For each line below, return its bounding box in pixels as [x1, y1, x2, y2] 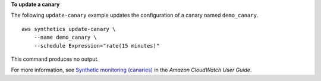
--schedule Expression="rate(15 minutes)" [33, 42, 160, 49]
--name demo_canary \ [33, 34, 97, 41]
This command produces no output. [11, 55, 99, 63]
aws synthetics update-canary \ [21, 26, 116, 32]
